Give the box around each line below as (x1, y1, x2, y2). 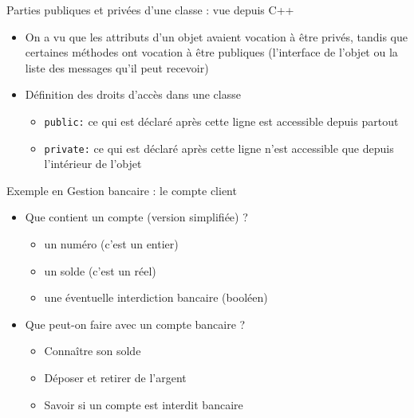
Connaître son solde (44, 342, 141, 359)
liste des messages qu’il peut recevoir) (25, 59, 209, 76)
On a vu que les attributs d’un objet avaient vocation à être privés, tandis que (25, 28, 408, 45)
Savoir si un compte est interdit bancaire (44, 396, 243, 412)
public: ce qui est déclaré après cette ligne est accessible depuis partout (44, 112, 399, 129)
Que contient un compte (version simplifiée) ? (25, 209, 248, 225)
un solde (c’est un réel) (44, 262, 156, 279)
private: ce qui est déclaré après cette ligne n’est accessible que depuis (44, 139, 394, 156)
